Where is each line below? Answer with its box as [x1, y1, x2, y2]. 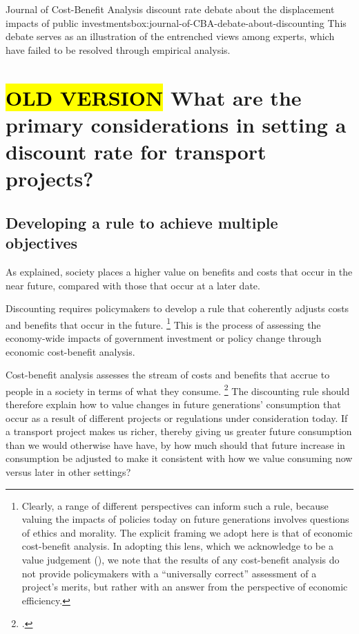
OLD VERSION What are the [6, 83, 302, 111]
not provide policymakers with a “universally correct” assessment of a [21, 566, 317, 580]
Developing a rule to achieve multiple [6, 211, 278, 233]
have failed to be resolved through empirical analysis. [6, 42, 231, 57]
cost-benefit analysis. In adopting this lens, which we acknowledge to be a [21, 539, 333, 553]
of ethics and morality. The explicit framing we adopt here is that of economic [21, 525, 353, 539]
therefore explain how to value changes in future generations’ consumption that [6, 396, 341, 411]
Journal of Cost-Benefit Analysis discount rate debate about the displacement [6, 2, 335, 16]
